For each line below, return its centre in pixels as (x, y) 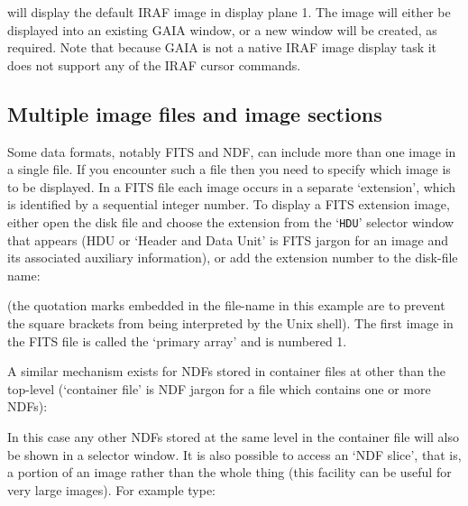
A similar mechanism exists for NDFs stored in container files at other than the (227, 371)
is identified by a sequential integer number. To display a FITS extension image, (229, 204)
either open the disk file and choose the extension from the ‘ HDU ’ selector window (231, 221)
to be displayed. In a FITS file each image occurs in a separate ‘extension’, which (232, 186)
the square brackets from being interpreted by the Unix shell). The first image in (230, 322)
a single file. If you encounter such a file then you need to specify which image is (229, 169)
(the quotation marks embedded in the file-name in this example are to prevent (226, 305)
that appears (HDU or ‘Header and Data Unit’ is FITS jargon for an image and (228, 239)
